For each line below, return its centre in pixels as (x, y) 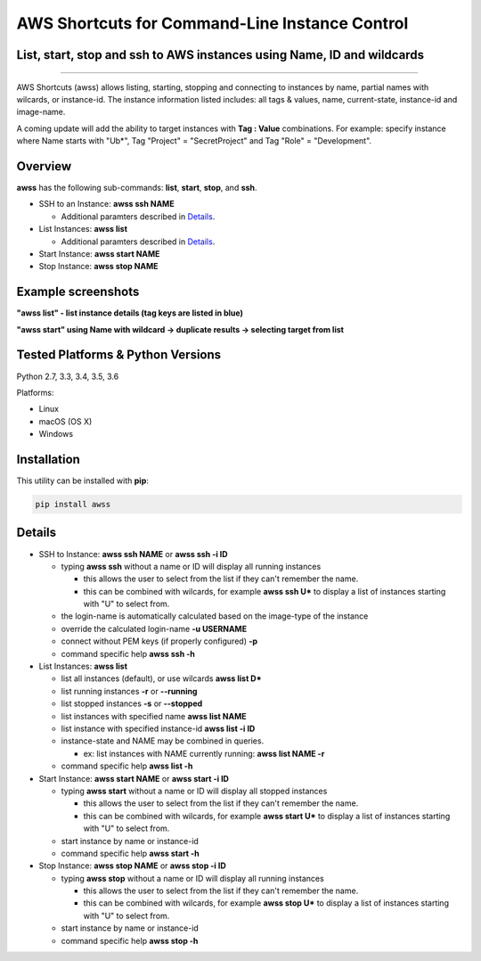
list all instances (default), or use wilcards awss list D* (161, 678)
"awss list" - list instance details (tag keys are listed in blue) (130, 313)
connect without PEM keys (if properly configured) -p (159, 641)
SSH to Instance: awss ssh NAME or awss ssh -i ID (133, 554)
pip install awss (73, 505)
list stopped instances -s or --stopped (132, 703)
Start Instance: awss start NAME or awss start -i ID (134, 778)
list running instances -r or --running (129, 691)
